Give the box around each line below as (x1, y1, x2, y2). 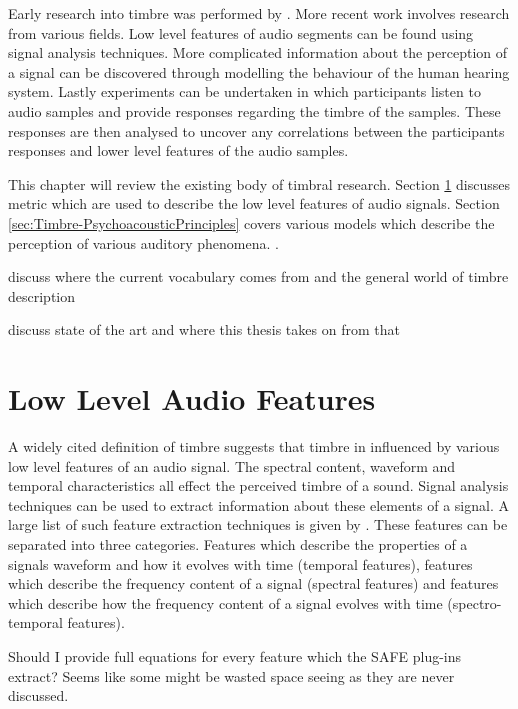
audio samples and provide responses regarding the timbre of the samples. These (8, 100, 501, 121)
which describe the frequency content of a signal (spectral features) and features (8, 573, 499, 594)
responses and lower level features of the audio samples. (8, 140, 349, 161)
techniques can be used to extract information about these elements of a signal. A (8, 494, 509, 515)
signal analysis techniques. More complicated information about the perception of (8, 42, 508, 63)
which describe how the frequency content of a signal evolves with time (8, 592, 443, 613)
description (8, 285, 76, 306)
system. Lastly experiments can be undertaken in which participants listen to (8, 81, 481, 102)
